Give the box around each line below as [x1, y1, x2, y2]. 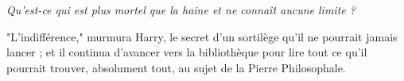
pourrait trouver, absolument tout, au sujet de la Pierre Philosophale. [6, 59, 346, 75]
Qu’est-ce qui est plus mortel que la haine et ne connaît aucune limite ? [6, 2, 355, 17]
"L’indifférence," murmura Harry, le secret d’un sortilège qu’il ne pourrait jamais [6, 28, 398, 44]
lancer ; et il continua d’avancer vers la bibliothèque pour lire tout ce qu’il [6, 44, 367, 60]
